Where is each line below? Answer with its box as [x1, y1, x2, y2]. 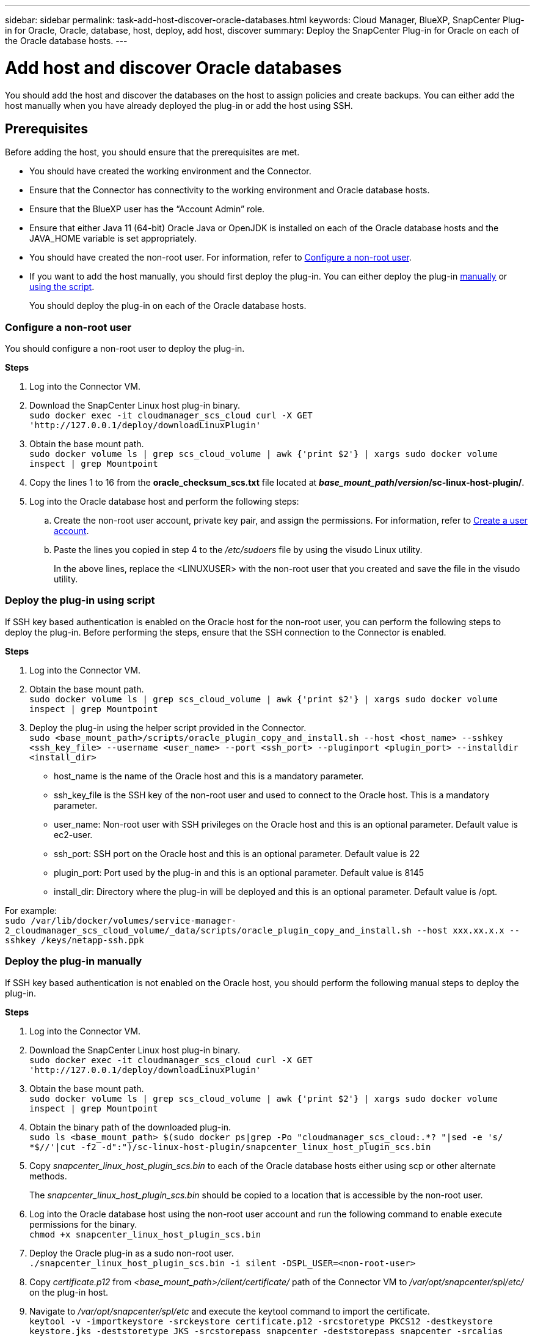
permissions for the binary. [29, 1219, 137, 1230]
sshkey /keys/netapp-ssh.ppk [5, 935, 144, 945]
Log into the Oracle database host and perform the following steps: [29, 496, 299, 507]
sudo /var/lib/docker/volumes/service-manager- [5, 915, 237, 926]
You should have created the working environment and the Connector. [29, 166, 311, 177]
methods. [29, 1170, 67, 1181]
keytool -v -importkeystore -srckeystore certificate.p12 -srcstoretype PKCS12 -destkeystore [29, 1316, 493, 1326]
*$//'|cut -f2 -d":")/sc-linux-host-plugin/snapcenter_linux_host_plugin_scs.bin [29, 1141, 431, 1152]
